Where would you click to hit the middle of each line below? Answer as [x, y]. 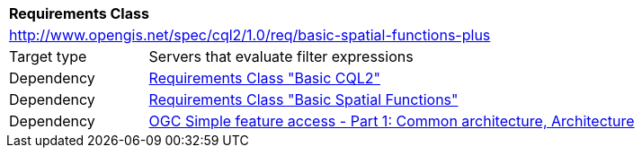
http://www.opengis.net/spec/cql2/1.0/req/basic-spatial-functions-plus [250, 35]
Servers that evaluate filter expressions [281, 56]
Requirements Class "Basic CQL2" [265, 78]
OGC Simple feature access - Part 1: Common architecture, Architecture [392, 121]
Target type [48, 56]
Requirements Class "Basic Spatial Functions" [303, 99]
